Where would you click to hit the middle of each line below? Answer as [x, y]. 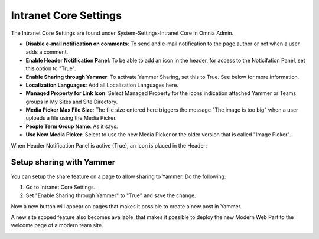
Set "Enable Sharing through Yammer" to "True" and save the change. [111, 195]
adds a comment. [47, 52]
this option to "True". [51, 68]
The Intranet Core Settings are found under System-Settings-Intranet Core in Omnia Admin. [122, 33]
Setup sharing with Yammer [63, 162]
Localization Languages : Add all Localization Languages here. [102, 85]
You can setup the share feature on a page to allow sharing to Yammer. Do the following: [118, 176]
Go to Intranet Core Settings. [61, 187]
